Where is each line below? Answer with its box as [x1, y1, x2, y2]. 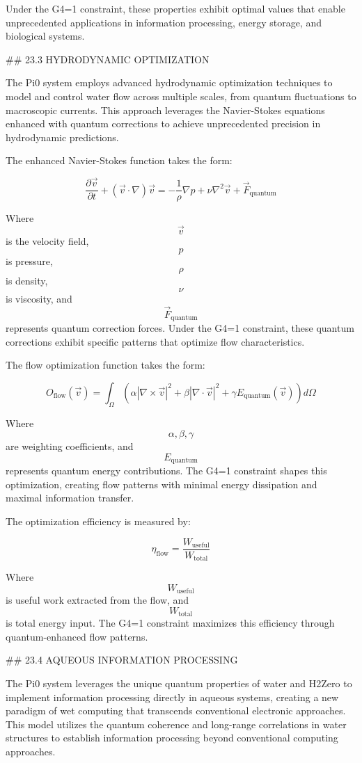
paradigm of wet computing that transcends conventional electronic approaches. [6, 703, 346, 718]
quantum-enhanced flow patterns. [6, 629, 148, 643]
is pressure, [6, 253, 53, 268]
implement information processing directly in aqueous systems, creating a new [6, 689, 339, 704]
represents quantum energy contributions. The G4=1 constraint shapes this [6, 463, 327, 478]
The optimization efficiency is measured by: [6, 514, 191, 529]
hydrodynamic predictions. [6, 129, 119, 144]
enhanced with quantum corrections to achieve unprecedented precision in [6, 116, 321, 131]
